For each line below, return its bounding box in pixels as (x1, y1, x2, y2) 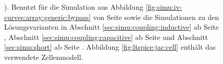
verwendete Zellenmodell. (4, 51, 84, 62)
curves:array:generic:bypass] (4, 11, 91, 22)
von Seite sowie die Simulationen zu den (93, 11, 219, 22)
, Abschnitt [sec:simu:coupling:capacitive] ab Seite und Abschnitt (4, 31, 208, 42)
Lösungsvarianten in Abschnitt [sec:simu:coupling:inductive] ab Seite (4, 22, 219, 32)
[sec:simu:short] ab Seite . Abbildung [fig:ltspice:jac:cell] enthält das (4, 41, 216, 52)
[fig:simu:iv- (146, 2, 182, 12)
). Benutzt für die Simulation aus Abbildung (4, 2, 144, 12)
